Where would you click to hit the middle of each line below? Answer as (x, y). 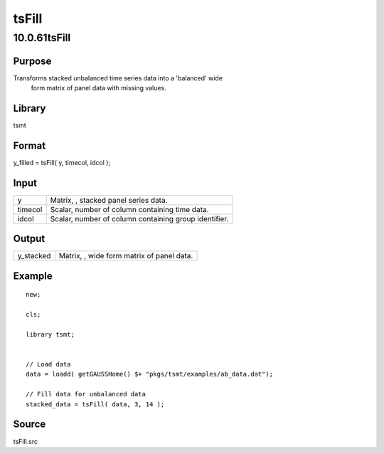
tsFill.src (26, 441)
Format (30, 146)
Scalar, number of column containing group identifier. (139, 218)
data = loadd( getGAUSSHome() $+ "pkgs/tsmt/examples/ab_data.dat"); (150, 374)
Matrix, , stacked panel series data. (109, 200)
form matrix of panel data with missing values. (98, 88)
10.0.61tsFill (42, 38)
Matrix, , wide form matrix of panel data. (126, 256)
